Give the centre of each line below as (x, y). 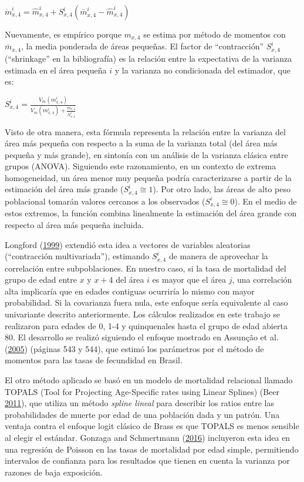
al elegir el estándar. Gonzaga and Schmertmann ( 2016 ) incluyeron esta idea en (148, 437)
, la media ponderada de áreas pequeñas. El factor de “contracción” (142, 46)
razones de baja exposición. (54, 472)
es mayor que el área (189, 280)
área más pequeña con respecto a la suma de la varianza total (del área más (141, 143)
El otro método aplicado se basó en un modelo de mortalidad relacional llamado (149, 379)
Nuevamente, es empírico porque (63, 34)
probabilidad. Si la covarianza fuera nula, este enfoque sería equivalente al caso (146, 302)
